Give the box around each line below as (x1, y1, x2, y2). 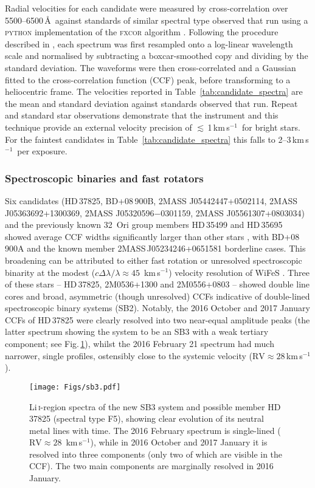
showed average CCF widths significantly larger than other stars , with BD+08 (5, 230, 300, 242)
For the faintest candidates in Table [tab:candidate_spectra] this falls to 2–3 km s (5, 132, 309, 145)
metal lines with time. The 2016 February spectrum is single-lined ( (29, 424, 281, 436)
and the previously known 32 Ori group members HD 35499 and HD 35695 (5, 218, 283, 231)
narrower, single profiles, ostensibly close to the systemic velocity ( (5, 349, 253, 362)
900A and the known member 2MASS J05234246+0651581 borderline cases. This (5, 242, 306, 255)
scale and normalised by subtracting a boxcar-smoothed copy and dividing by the (5, 49, 308, 62)
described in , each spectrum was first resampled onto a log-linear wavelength (5, 37, 293, 50)
